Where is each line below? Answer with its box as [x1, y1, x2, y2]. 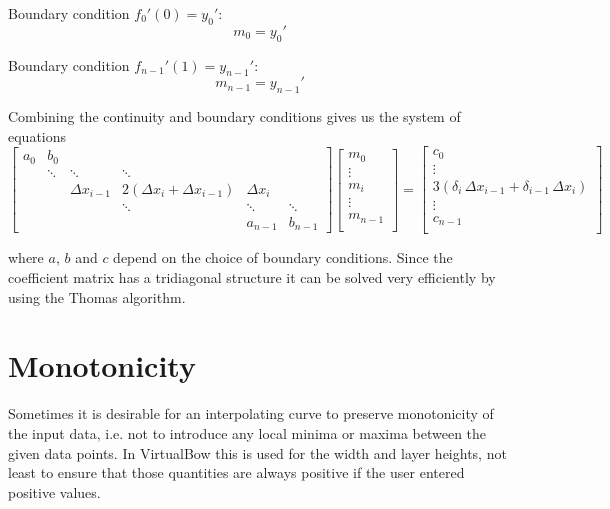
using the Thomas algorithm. [8, 286, 186, 307]
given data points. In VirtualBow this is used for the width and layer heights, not [8, 442, 507, 463]
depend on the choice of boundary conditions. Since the [113, 247, 453, 268]
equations [8, 125, 67, 146]
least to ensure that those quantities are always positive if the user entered [8, 462, 465, 483]
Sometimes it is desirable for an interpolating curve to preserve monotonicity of [8, 403, 494, 424]
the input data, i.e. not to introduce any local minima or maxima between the [8, 422, 487, 443]
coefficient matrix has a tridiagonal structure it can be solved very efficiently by [8, 267, 496, 288]
